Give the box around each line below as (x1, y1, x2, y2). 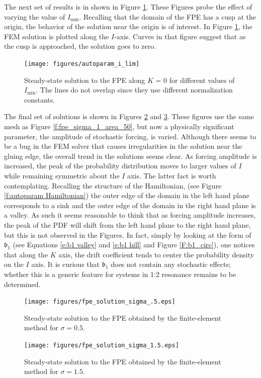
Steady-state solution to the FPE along (24, 74, 145, 85)
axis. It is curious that (31, 259, 100, 269)
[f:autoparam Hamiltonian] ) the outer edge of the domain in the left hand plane (4, 190, 249, 201)
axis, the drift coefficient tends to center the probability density (58, 249, 254, 259)
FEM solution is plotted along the (4, 31, 109, 41)
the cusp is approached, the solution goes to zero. (4, 41, 156, 51)
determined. (4, 278, 41, 289)
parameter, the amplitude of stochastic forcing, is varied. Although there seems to (4, 131, 256, 141)
